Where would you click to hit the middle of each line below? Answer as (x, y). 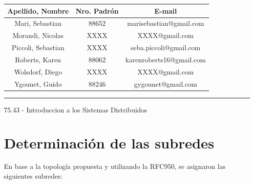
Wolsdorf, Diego (38, 71)
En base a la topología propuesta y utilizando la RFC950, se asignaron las (115, 166)
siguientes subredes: (33, 175)
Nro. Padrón (97, 10)
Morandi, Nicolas (38, 35)
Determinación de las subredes (109, 143)
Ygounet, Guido (38, 83)
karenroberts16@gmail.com (166, 59)
